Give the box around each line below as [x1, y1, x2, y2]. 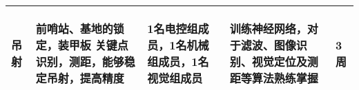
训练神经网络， [229, 21, 307, 36]
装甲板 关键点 [57, 37, 128, 53]
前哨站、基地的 [35, 21, 113, 36]
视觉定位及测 [251, 54, 318, 69]
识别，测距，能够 [35, 54, 124, 69]
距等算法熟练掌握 [229, 70, 318, 86]
